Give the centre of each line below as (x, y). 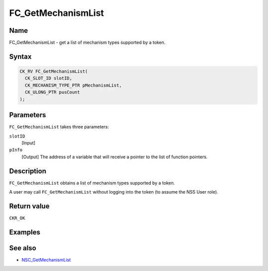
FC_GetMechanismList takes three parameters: (59, 127)
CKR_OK (17, 218)
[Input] (29, 143)
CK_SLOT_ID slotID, (49, 78)
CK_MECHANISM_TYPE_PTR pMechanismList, (73, 85)
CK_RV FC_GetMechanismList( (54, 71)
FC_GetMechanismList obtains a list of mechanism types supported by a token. (92, 183)
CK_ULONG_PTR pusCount (53, 92)
